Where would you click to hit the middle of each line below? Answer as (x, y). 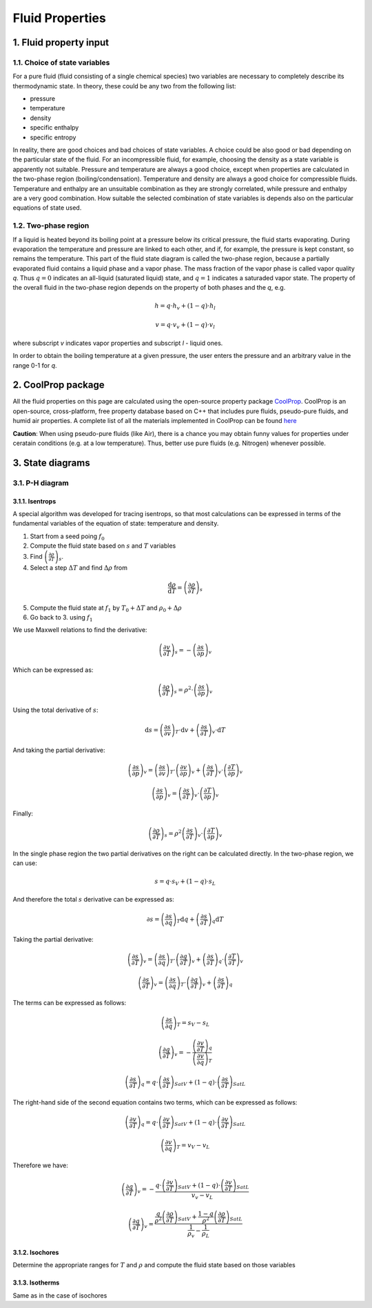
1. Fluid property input (61, 42)
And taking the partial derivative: (59, 750)
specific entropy (53, 137)
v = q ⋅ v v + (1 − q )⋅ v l (185, 326)
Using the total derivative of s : (56, 710)
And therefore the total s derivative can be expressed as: (94, 900)
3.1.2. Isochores (36, 1253)
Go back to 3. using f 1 (61, 618)
